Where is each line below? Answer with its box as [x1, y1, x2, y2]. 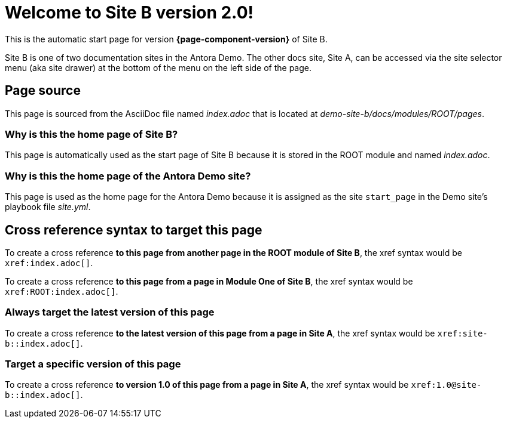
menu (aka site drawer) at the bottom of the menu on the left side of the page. [5, 62, 311, 73]
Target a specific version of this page [5, 358, 181, 370]
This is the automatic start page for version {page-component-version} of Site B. [5, 33, 328, 44]
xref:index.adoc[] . [5, 257, 93, 268]
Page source [5, 83, 81, 98]
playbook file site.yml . [5, 202, 91, 212]
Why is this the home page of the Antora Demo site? [5, 169, 251, 182]
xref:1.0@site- [411, 380, 482, 390]
